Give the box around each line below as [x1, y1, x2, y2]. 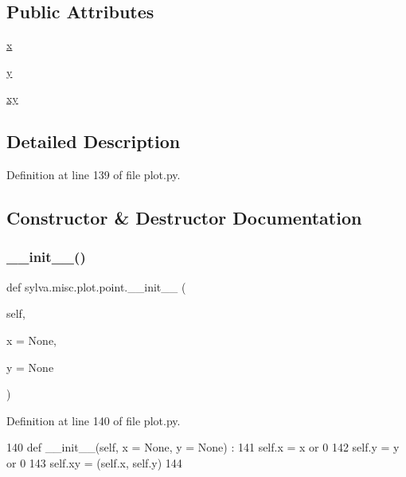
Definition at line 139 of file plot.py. [6, 166, 181, 183]
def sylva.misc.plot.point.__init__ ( [6, 278, 186, 295]
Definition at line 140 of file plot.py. [6, 412, 181, 428]
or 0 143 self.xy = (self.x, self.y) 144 [6, 454, 182, 471]
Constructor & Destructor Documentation [6, 205, 362, 230]
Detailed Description [6, 129, 181, 154]
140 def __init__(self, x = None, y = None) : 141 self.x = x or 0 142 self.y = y [6, 439, 400, 455]
